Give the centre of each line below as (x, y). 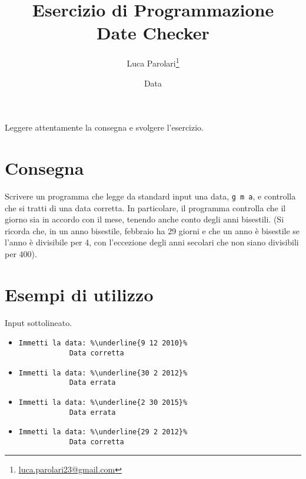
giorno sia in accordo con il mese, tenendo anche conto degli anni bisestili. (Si (144, 219)
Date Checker (153, 33)
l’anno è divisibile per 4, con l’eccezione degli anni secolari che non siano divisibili (152, 242)
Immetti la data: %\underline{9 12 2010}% (103, 343)
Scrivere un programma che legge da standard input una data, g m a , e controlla (150, 196)
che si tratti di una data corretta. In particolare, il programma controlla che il (145, 207)
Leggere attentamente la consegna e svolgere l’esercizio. (104, 127)
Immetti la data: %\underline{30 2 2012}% (103, 373)
